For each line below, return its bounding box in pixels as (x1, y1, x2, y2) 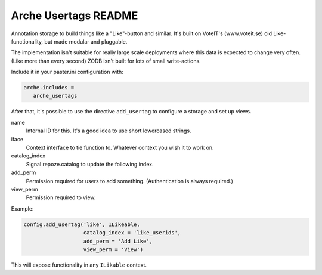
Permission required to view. (26, 194, 96, 201)
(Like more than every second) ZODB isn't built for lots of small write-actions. (11, 57, 201, 64)
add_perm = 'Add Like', (83, 237, 153, 245)
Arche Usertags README (11, 9, 138, 22)
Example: (11, 205, 34, 212)
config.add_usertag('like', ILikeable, (23, 221, 140, 228)
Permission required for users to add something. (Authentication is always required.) (26, 177, 234, 184)
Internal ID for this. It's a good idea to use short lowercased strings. (26, 127, 191, 134)
